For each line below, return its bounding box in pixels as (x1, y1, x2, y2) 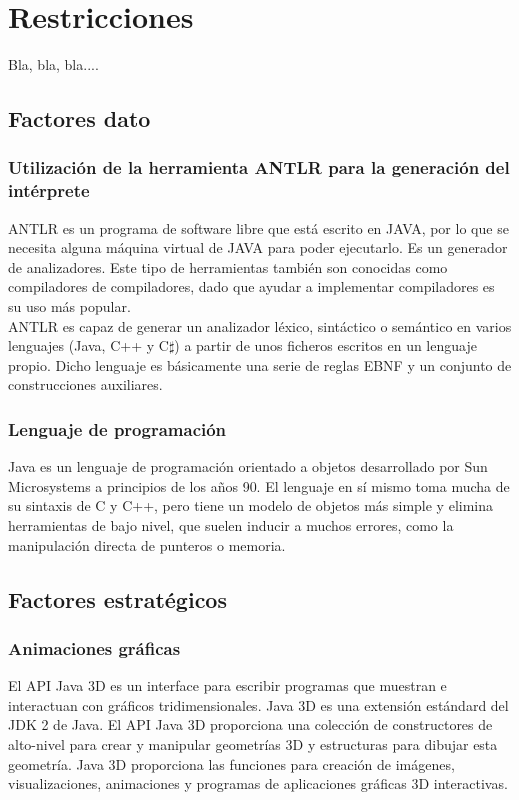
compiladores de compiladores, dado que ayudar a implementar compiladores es (8, 276, 495, 297)
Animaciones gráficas (8, 635, 181, 660)
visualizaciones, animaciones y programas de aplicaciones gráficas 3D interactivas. (8, 773, 508, 794)
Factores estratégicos (8, 583, 227, 614)
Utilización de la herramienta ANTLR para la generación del (8, 155, 510, 180)
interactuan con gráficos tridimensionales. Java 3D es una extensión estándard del (8, 694, 509, 715)
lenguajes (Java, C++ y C (8, 335, 169, 356)
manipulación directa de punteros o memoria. (8, 534, 286, 555)
